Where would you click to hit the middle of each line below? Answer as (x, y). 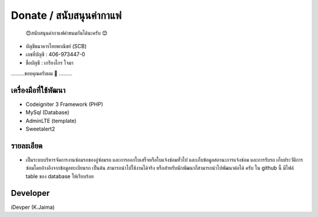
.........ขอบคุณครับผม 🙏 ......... (42, 74)
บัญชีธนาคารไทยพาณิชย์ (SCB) (56, 46)
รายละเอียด (27, 146)
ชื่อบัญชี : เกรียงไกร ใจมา (49, 62)
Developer (30, 193)
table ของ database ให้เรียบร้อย (60, 176)
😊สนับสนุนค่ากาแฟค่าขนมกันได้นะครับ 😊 (67, 33)
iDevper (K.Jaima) (33, 207)
